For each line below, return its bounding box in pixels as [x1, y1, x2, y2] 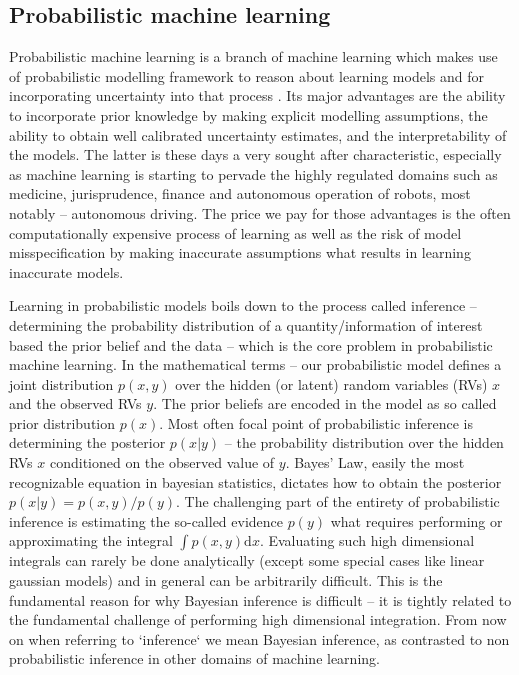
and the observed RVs [9, 393, 142, 414]
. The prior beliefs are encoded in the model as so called [153, 393, 497, 414]
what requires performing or [330, 510, 503, 531]
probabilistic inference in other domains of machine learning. [9, 648, 380, 669]
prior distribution [9, 412, 116, 433]
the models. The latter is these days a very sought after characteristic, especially [9, 144, 502, 165]
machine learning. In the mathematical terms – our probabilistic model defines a [9, 354, 502, 375]
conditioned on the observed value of [49, 452, 275, 473]
